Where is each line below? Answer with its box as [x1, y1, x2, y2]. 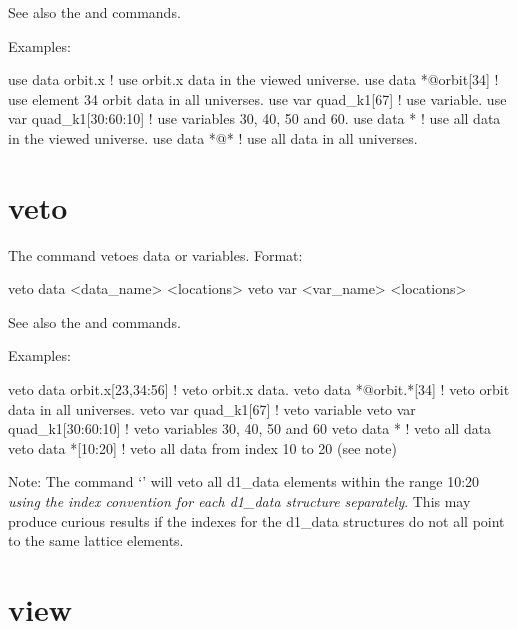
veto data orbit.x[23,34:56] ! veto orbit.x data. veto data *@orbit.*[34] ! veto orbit [8, 379, 510, 400]
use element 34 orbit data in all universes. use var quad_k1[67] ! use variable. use [8, 88, 507, 109]
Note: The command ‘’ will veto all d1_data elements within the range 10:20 [8, 471, 480, 492]
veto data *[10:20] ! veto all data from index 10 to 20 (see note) [8, 437, 397, 458]
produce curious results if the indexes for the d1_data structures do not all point [8, 510, 505, 531]
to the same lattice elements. [8, 530, 184, 551]
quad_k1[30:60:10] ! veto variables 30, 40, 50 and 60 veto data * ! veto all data [8, 418, 492, 439]
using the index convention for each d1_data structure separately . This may [8, 491, 471, 512]
